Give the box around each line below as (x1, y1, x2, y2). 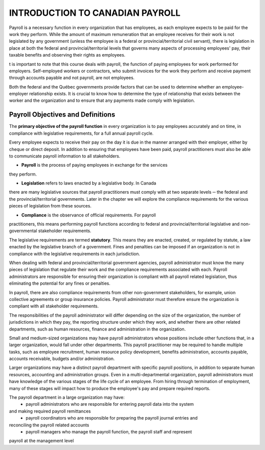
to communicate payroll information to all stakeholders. (9, 153, 120, 159)
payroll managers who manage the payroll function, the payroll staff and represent (26, 428, 192, 435)
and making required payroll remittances (9, 408, 91, 414)
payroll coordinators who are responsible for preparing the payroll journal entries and (26, 415, 198, 421)
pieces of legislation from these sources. (9, 203, 92, 209)
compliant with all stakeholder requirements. (9, 303, 99, 309)
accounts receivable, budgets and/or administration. (9, 356, 115, 361)
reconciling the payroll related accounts (9, 422, 89, 428)
